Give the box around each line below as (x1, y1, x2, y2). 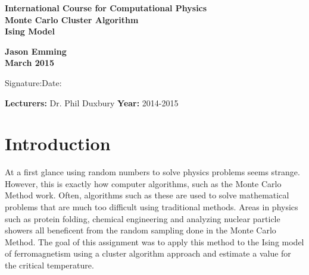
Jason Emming (5, 45, 67, 57)
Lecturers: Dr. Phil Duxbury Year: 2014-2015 (5, 96, 179, 109)
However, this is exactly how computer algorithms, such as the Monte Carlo (5, 177, 282, 189)
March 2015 (5, 56, 54, 69)
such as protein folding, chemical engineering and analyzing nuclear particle (5, 212, 280, 225)
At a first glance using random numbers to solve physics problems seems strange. (5, 166, 300, 178)
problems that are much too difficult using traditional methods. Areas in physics (5, 201, 298, 213)
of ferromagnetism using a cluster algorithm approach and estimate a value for (5, 247, 291, 260)
